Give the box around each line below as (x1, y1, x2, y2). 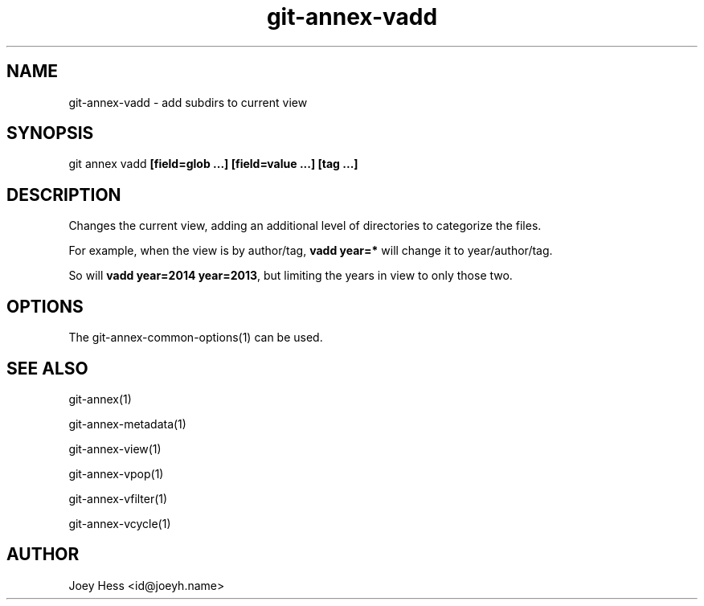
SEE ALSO (6, 358, 88, 379)
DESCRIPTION (6, 184, 121, 205)
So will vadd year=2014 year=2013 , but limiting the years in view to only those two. (68, 268, 513, 283)
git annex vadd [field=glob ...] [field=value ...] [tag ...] (68, 157, 358, 171)
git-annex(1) (68, 391, 132, 406)
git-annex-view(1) (68, 441, 162, 456)
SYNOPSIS (6, 123, 94, 144)
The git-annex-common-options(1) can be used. (68, 330, 323, 345)
